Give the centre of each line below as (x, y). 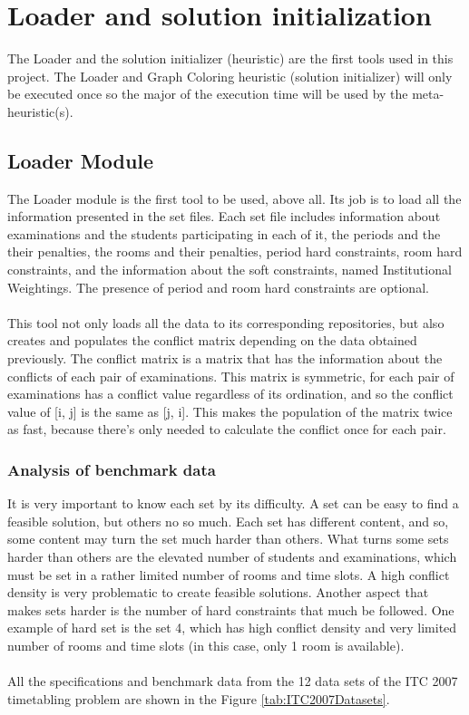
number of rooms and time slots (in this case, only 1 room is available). (206, 645)
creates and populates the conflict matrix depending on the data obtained (212, 340)
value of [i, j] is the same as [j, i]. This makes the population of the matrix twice (230, 411)
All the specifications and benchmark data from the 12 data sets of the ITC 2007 (233, 681)
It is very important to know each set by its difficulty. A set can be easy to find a (233, 503)
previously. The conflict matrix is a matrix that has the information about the (225, 358)
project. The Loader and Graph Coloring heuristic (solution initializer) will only (230, 76)
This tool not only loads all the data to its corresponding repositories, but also (226, 322)
